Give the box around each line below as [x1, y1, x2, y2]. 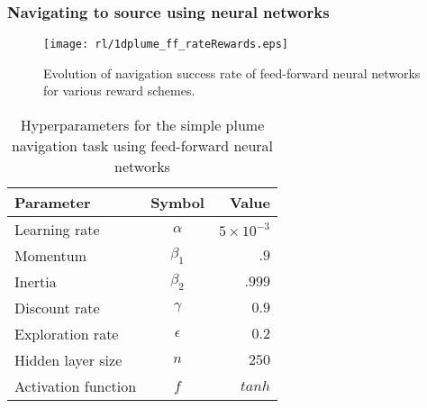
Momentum [14, 245, 87, 267]
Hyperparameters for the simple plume [20, 114, 265, 136]
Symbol [150, 192, 204, 213]
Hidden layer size [14, 349, 123, 371]
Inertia [14, 271, 57, 293]
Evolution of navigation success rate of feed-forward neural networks [43, 63, 421, 82]
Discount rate [14, 297, 100, 319]
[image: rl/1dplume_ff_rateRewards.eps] [43, 38, 289, 51]
